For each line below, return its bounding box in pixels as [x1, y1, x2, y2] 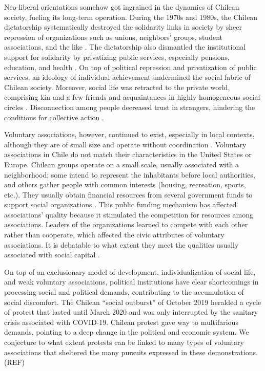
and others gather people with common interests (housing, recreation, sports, [4, 179, 246, 190]
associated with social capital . [4, 249, 100, 260]
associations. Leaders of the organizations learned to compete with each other [4, 219, 248, 230]
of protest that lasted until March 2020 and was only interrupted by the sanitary [4, 307, 258, 317]
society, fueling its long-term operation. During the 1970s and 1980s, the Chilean [4, 11, 258, 22]
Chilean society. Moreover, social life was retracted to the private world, [4, 81, 230, 92]
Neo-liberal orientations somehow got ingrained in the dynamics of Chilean [4, 2, 239, 12]
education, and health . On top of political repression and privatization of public [4, 61, 257, 72]
